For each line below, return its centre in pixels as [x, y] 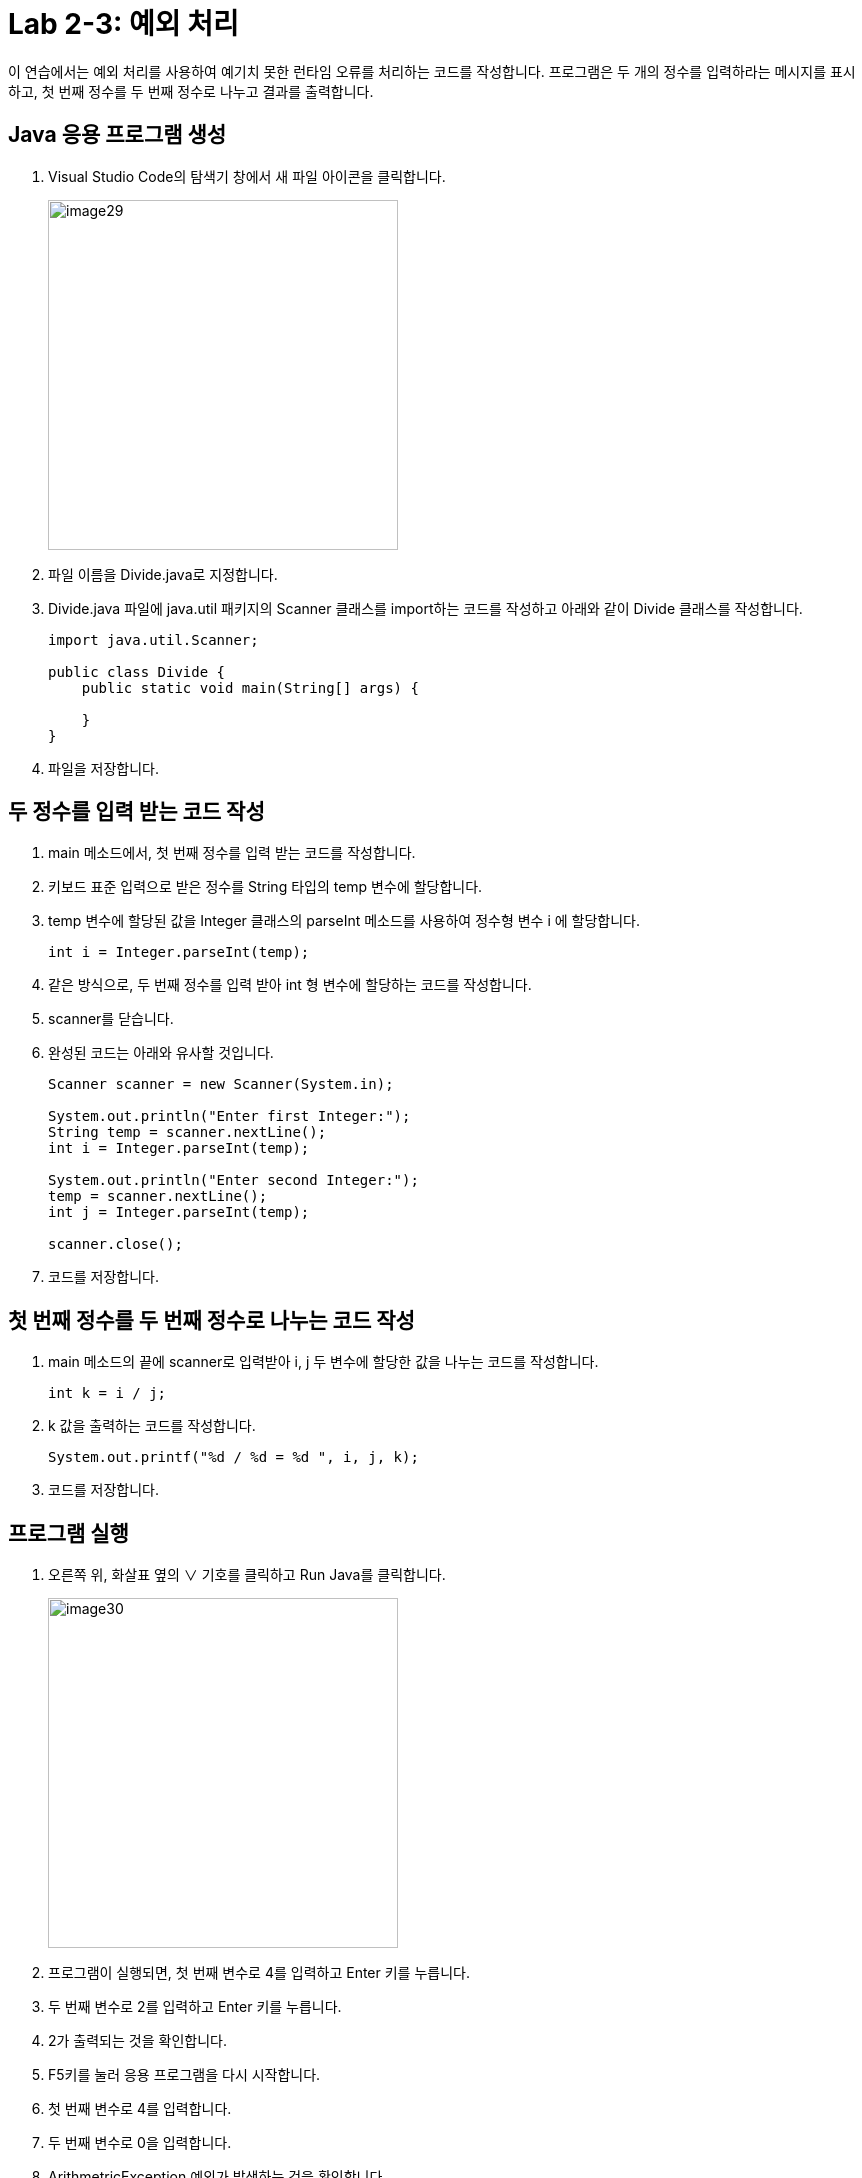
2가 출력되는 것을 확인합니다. [137, 2041]
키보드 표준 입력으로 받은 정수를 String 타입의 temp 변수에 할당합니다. [265, 887]
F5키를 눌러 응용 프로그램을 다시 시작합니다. [184, 2075]
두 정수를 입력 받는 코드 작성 [136, 812]
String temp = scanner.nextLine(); [187, 1132]
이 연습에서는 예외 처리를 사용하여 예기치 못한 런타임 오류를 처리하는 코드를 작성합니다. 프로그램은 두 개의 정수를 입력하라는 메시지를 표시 [432, 71]
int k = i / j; [107, 1393]
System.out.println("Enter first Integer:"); [229, 1116]
